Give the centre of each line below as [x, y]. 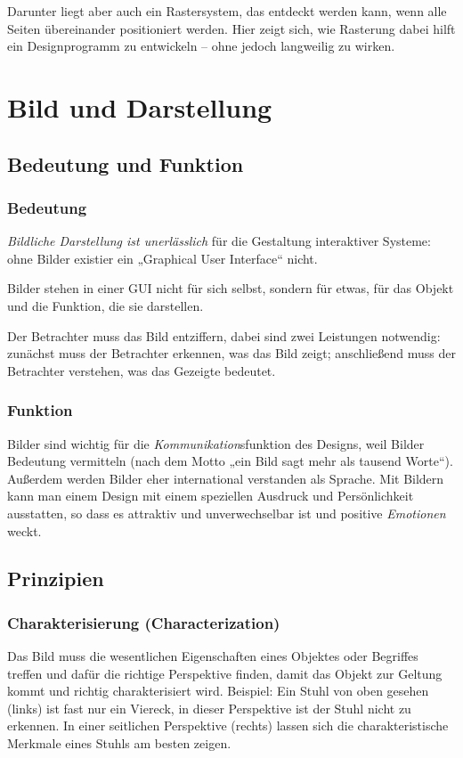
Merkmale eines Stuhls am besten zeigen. [119, 743]
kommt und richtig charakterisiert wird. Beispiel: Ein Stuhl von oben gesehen [218, 691]
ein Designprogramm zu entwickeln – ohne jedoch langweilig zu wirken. [201, 46]
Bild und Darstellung [140, 106]
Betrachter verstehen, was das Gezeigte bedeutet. [142, 370]
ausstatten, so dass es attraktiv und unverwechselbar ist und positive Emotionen [227, 513]
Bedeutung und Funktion [126, 163]
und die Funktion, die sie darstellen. [106, 305]
